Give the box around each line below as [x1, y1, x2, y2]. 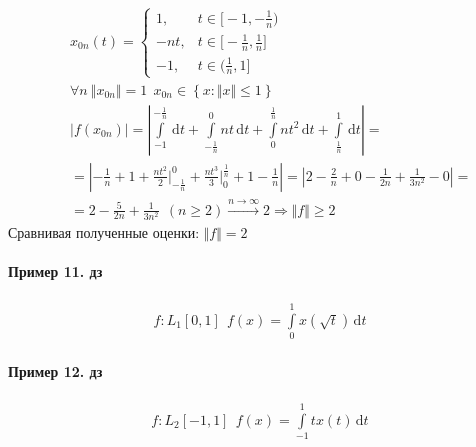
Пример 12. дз [8, 360, 103, 381]
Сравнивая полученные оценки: [8, 221, 200, 242]
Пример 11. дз [8, 260, 103, 281]
